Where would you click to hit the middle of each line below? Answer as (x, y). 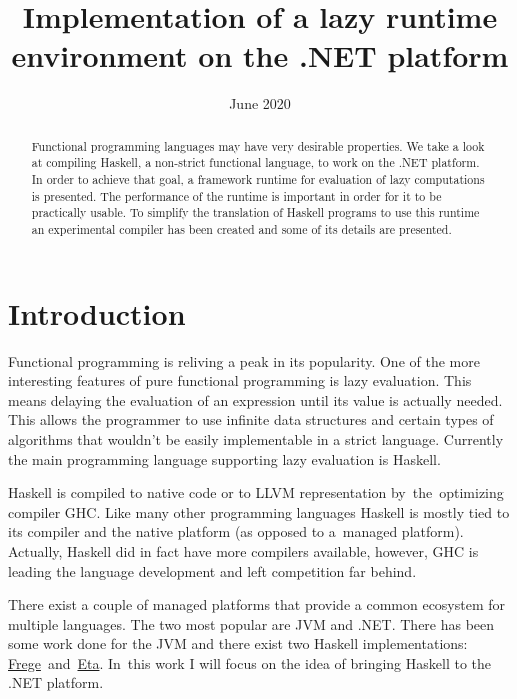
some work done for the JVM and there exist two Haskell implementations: (238, 643)
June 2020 (260, 103)
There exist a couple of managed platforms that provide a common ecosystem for (257, 604)
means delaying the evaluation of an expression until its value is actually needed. (255, 399)
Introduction (97, 312)
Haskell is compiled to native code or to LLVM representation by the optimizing (256, 492)
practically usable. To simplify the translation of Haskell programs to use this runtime (255, 212)
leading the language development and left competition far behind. (212, 570)
